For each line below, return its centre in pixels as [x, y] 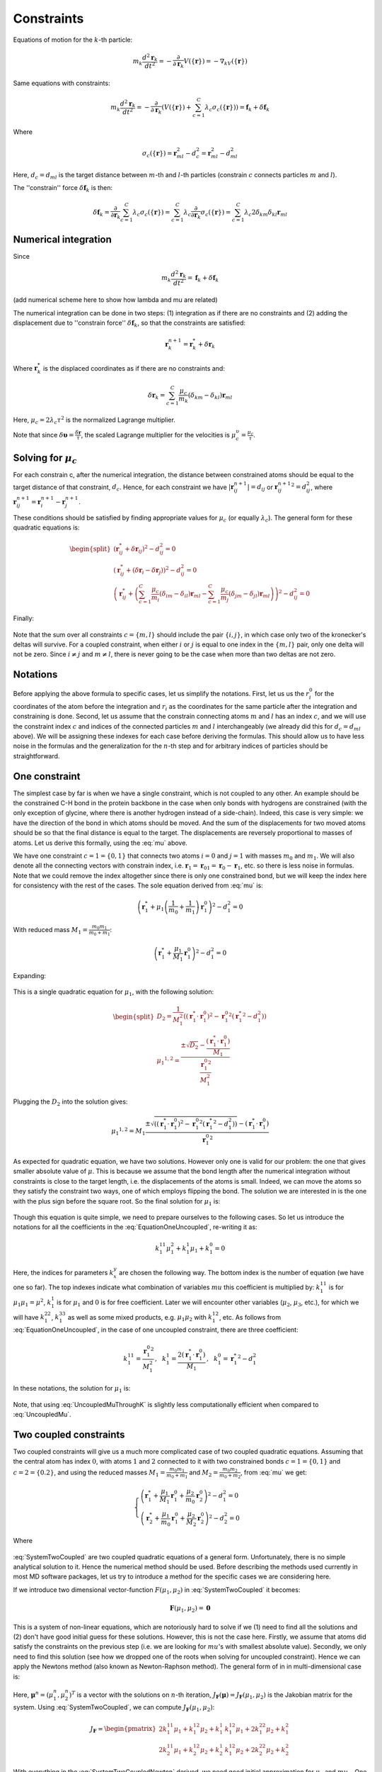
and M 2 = [204, 1473]
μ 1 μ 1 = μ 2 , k [32, 1302]
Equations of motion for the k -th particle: [73, 40]
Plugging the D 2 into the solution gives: [70, 1102]
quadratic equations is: [46, 527]
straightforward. [36, 756]
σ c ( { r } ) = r [159, 154]
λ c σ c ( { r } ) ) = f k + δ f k [237, 108]
